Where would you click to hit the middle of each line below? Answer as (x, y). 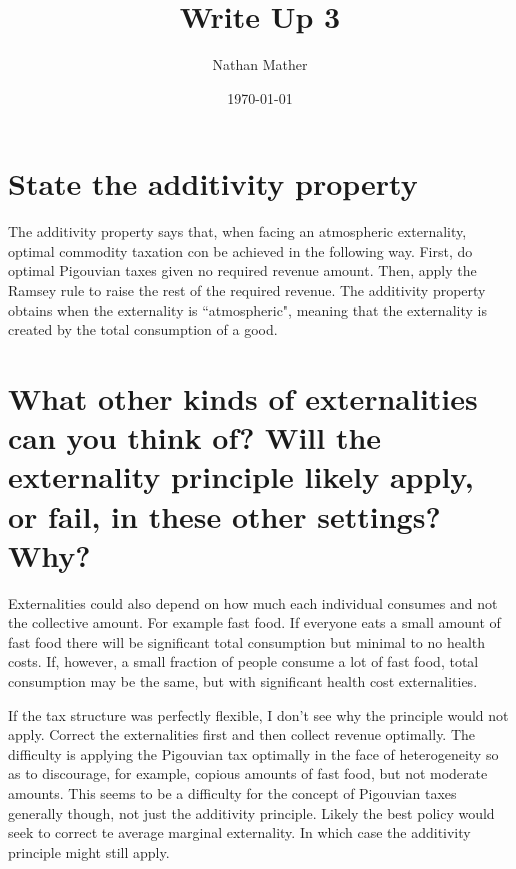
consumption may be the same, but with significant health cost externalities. (243, 681)
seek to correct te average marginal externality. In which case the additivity (239, 832)
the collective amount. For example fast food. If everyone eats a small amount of (254, 622)
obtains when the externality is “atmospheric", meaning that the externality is (247, 309)
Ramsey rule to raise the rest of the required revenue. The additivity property (247, 290)
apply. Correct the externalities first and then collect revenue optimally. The (242, 734)
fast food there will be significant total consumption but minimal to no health (247, 641)
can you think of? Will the (195, 437)
